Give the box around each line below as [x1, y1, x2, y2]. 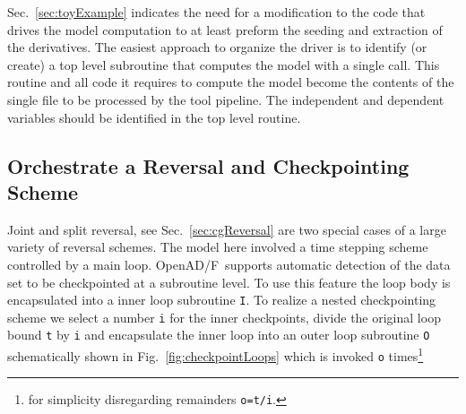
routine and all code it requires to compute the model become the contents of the [7, 73, 454, 91]
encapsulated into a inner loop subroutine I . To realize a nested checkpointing [7, 290, 436, 309]
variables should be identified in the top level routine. [7, 108, 301, 126]
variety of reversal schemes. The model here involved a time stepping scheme [7, 237, 428, 256]
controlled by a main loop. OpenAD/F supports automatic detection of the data [7, 254, 451, 273]
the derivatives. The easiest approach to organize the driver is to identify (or [7, 38, 427, 56]
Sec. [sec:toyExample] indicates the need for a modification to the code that [7, 3, 426, 21]
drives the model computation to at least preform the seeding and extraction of [7, 20, 443, 39]
